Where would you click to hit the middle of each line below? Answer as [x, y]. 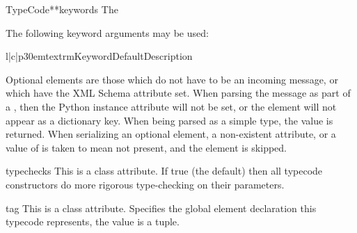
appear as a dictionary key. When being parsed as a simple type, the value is [169, 120]
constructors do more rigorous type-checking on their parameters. [145, 184]
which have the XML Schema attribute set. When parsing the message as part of [178, 93]
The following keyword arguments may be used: [107, 32]
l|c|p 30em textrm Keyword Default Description [99, 56]
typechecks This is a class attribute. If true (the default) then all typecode [164, 171]
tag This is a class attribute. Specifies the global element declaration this [161, 208]
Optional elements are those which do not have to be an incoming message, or [172, 79]
